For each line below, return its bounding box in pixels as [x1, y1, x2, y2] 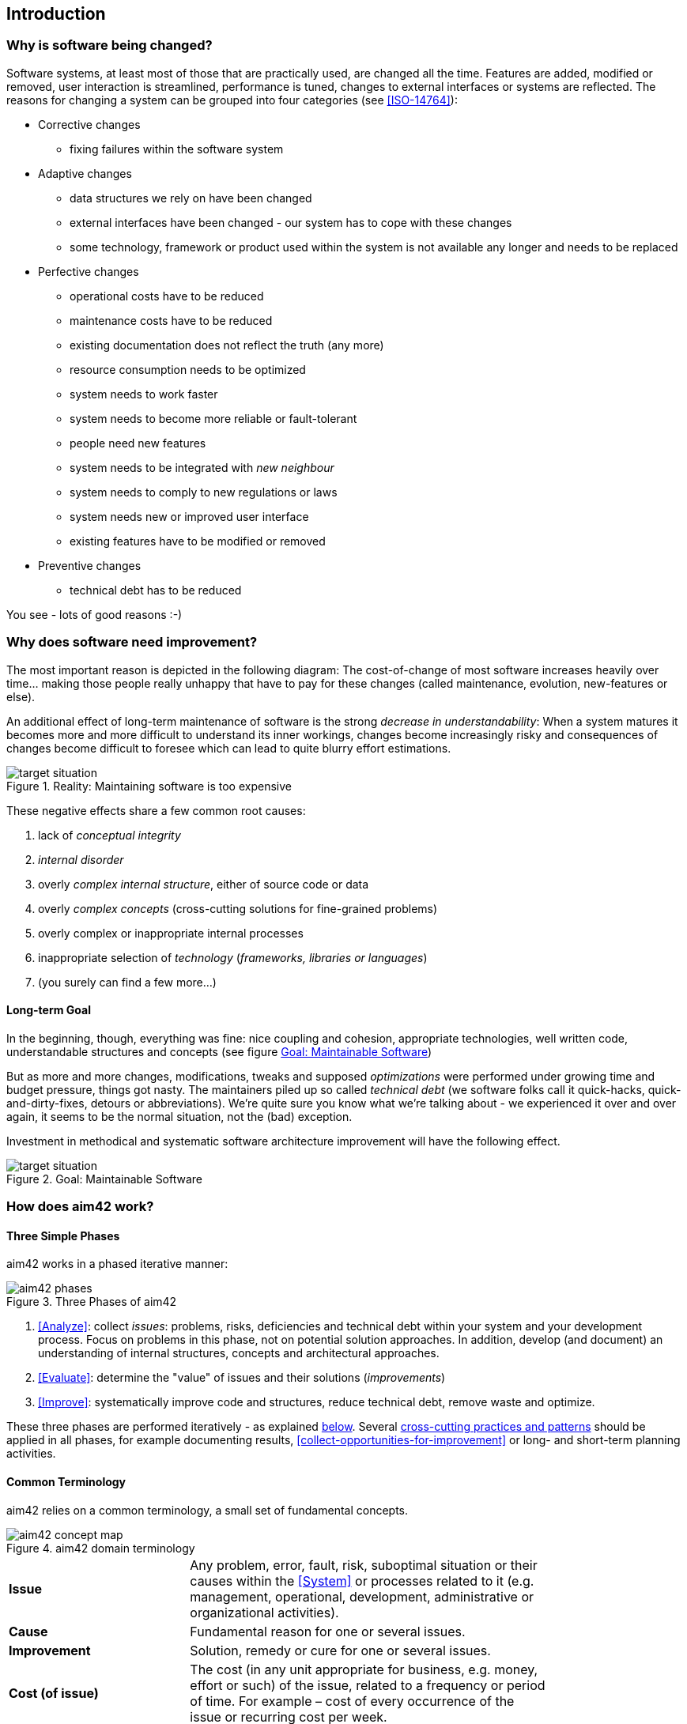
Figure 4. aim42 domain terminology [6, 1541, 195, 1555]
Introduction [6, 4, 106, 24]
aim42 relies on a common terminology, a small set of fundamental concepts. [6, 1503, 409, 1517]
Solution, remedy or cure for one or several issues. [190, 1642, 491, 1658]
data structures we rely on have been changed [70, 191, 312, 205]
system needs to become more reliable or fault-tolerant [70, 411, 357, 425]
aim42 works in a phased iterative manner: [6, 1257, 228, 1271]
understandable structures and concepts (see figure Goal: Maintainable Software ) [6, 1044, 432, 1058]
